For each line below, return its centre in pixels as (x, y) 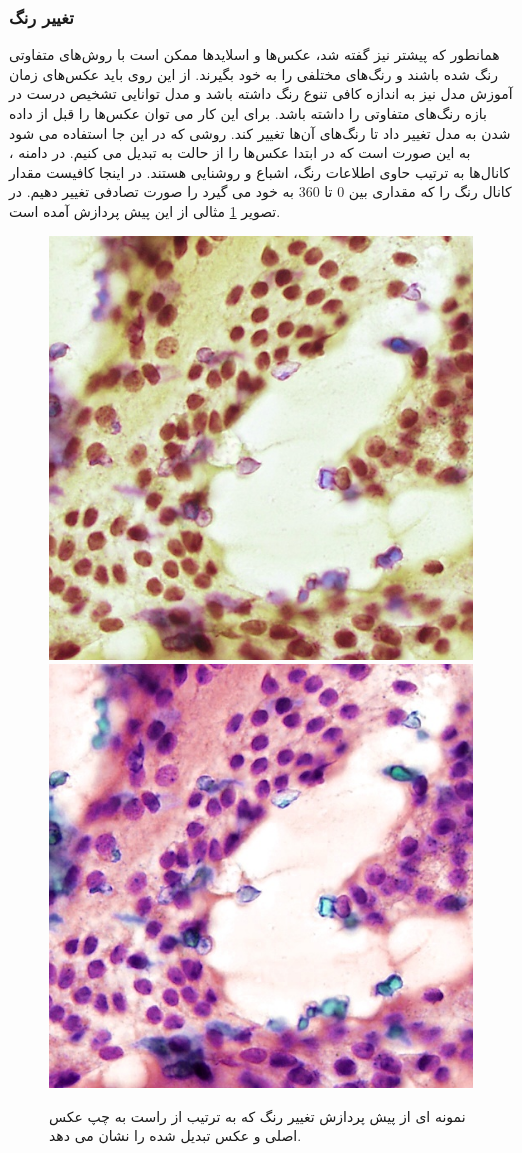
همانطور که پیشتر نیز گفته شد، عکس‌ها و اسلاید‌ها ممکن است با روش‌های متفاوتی (254, 54)
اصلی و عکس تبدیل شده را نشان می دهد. (175, 1135)
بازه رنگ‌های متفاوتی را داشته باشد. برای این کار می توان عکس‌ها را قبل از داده (248, 113)
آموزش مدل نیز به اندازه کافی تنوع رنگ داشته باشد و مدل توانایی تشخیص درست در (261, 93)
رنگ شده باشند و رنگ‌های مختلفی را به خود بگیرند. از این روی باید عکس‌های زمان (253, 73)
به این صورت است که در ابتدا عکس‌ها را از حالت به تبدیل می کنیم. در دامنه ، (240, 152)
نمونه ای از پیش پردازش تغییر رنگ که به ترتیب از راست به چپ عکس (257, 1115)
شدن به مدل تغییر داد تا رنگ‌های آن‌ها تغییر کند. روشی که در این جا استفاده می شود (260, 132)
